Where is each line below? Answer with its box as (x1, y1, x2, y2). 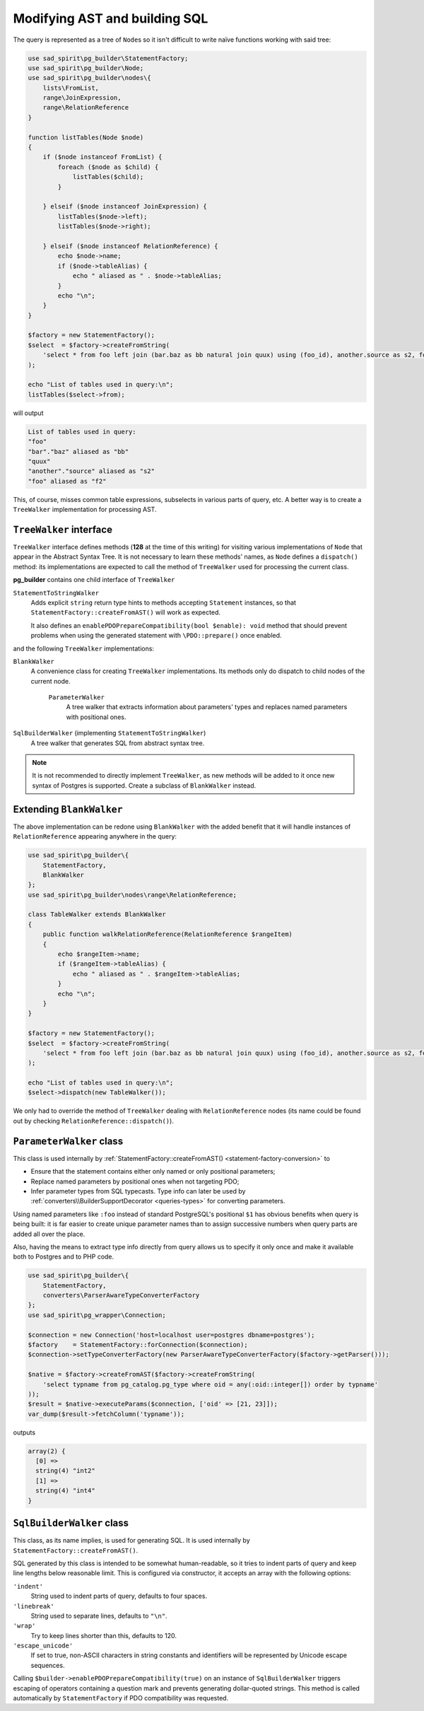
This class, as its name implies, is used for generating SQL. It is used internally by (13, 1536, 250, 1545)
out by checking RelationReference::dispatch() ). (13, 1116, 175, 1125)
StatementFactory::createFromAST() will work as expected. (30, 608, 220, 617)
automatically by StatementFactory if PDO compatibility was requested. (13, 1694, 229, 1703)
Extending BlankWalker (13, 803, 123, 815)
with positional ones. (66, 713, 126, 721)
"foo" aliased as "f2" (28, 477, 107, 485)
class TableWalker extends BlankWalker (28, 911, 166, 918)
